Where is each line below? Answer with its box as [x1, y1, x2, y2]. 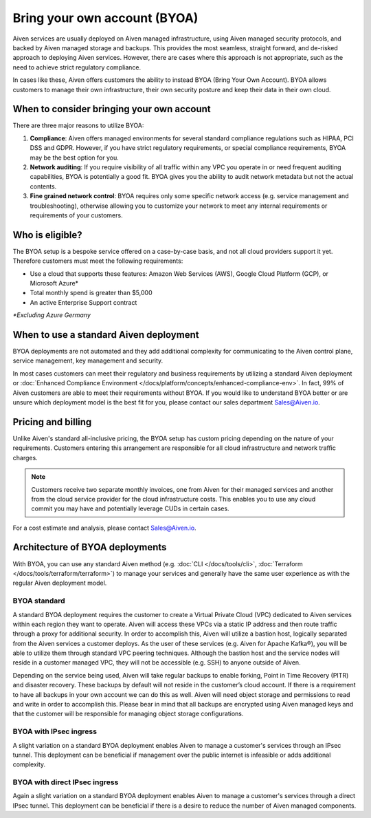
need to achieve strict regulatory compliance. [12, 63, 142, 72]
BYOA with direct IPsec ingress [12, 777, 119, 787]
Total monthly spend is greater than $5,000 [30, 289, 153, 297]
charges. [12, 453, 38, 462]
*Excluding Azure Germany [12, 311, 91, 319]
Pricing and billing [12, 416, 92, 428]
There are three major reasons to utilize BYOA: [12, 121, 144, 130]
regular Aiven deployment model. [12, 579, 107, 588]
